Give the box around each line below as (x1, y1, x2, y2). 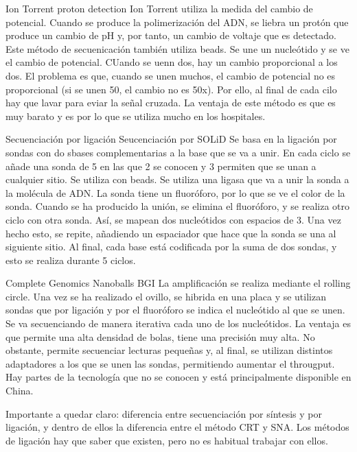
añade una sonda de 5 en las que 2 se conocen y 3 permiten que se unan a (5, 158, 316, 173)
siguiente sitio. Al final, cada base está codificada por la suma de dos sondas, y (5, 239, 337, 254)
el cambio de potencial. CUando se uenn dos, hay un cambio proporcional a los (5, 55, 338, 69)
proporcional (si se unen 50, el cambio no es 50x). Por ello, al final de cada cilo (5, 82, 337, 96)
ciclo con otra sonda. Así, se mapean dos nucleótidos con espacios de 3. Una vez (5, 212, 341, 226)
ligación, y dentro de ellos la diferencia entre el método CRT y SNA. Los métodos (5, 420, 349, 434)
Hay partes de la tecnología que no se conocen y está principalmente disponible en (5, 370, 352, 384)
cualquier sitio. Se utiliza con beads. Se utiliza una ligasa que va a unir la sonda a (5, 172, 349, 187)
